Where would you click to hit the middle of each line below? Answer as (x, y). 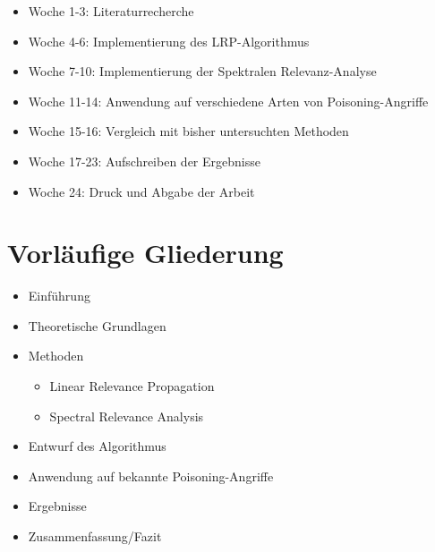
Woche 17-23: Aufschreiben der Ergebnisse (144, 161)
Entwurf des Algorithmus (97, 446)
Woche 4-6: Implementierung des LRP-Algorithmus (169, 41)
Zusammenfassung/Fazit (95, 536)
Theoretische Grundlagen (97, 325)
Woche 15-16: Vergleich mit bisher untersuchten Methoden (188, 131)
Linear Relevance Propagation (132, 386)
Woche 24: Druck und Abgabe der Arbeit (141, 191)
